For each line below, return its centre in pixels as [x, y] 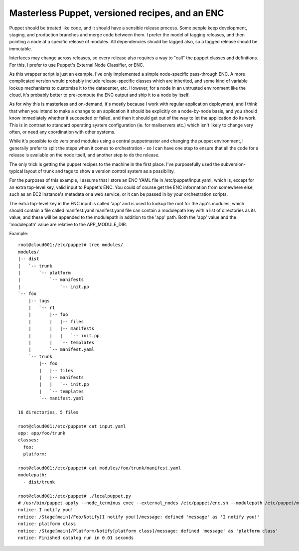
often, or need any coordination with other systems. [62, 132]
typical [16, 171]
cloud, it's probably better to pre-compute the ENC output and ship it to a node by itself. [99, 95]
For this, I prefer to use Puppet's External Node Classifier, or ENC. [77, 65]
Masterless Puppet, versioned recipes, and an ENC [117, 13]
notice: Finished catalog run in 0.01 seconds [76, 538]
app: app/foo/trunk [42, 433]
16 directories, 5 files [48, 412]
